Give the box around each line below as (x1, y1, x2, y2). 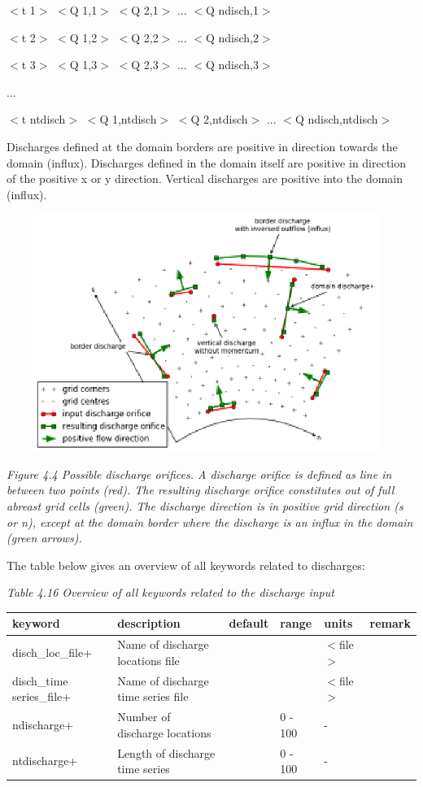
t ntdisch (21, 111, 66, 128)
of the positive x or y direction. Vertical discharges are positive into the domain (7, 170, 403, 187)
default (229, 615, 269, 632)
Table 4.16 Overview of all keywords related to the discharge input (7, 584, 334, 601)
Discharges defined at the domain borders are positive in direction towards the (7, 137, 398, 154)
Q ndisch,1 (205, 2, 259, 18)
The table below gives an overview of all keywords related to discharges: (7, 556, 365, 573)
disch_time (12, 672, 68, 689)
